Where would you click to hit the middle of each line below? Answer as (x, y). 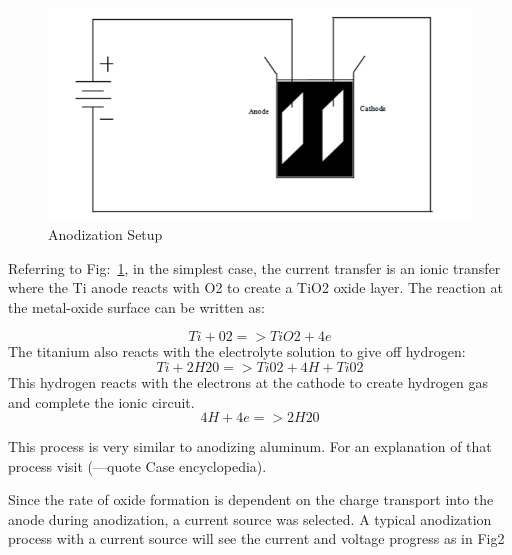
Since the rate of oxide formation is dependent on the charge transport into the (251, 499)
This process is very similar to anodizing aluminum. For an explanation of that (250, 446)
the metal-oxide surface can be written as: (136, 306)
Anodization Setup (105, 233)
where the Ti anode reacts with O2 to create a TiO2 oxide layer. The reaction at (255, 287)
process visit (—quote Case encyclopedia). (137, 465)
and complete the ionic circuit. (101, 401)
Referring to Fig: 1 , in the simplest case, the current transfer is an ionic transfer (254, 267)
